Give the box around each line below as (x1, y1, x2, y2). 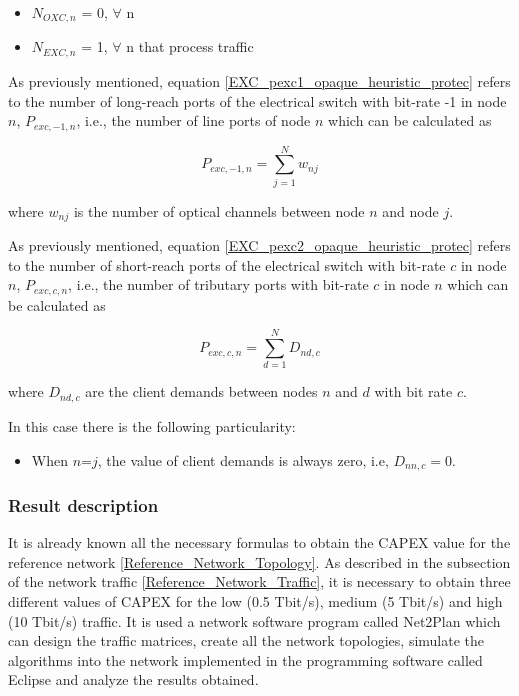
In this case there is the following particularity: (8, 415, 296, 436)
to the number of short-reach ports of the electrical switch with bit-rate (8, 254, 446, 275)
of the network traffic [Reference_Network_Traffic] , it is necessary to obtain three (8, 571, 511, 592)
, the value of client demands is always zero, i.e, (97, 449, 389, 470)
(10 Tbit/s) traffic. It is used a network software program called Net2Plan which (8, 610, 501, 631)
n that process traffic (126, 36, 254, 57)
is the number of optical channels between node (73, 200, 365, 221)
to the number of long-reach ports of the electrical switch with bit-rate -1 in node (8, 90, 507, 111)
